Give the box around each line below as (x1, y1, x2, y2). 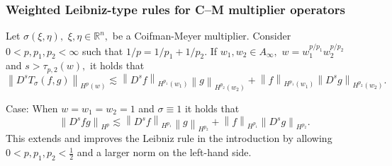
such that (82, 43, 123, 58)
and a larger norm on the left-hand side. (77, 145, 252, 160)
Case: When (6, 100, 58, 115)
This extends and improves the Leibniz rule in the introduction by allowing (6, 131, 332, 146)
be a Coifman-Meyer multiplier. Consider (112, 28, 291, 43)
